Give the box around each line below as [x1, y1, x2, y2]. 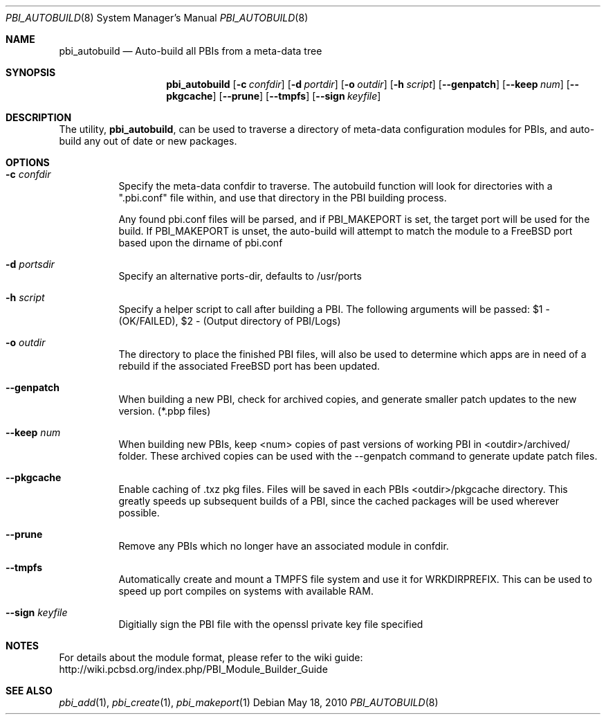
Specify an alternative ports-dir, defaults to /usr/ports [118, 270, 362, 282]
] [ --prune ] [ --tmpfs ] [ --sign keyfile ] [212, 90, 381, 102]
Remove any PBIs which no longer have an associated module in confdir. [118, 540, 449, 552]
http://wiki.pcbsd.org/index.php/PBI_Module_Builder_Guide [59, 663, 328, 675]
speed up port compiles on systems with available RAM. [118, 585, 374, 597]
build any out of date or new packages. [59, 135, 237, 147]
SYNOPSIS [6, 66, 56, 78]
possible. [118, 507, 160, 519]
